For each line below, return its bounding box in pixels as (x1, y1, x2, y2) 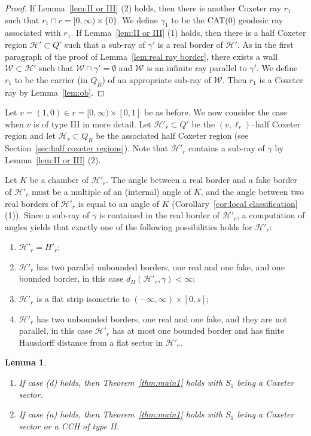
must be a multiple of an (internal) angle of (32, 185, 191, 197)
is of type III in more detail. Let (33, 117, 151, 130)
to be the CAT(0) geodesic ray (171, 13, 283, 26)
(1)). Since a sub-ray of (5, 209, 90, 221)
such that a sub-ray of (65, 38, 145, 50)
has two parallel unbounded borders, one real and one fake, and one (36, 260, 285, 273)
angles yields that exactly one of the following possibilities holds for (5, 220, 252, 233)
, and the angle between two (200, 185, 304, 197)
